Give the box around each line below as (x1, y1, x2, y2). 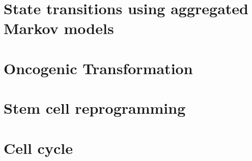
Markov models (4, 18, 114, 39)
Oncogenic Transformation (4, 57, 193, 78)
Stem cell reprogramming (4, 98, 186, 118)
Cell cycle (4, 137, 73, 158)
